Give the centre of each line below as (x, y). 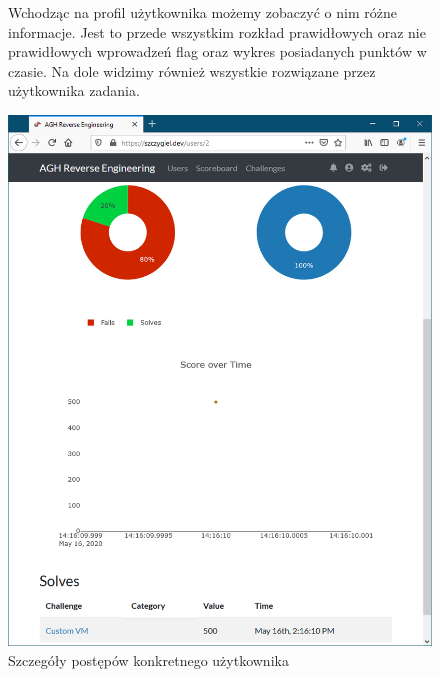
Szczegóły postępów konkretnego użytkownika (148, 659)
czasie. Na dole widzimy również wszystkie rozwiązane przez (192, 70)
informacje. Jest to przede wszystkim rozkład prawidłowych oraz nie (217, 31)
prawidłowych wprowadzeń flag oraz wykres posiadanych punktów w (217, 51)
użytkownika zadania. (74, 90)
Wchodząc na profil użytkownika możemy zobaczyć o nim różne (202, 12)
